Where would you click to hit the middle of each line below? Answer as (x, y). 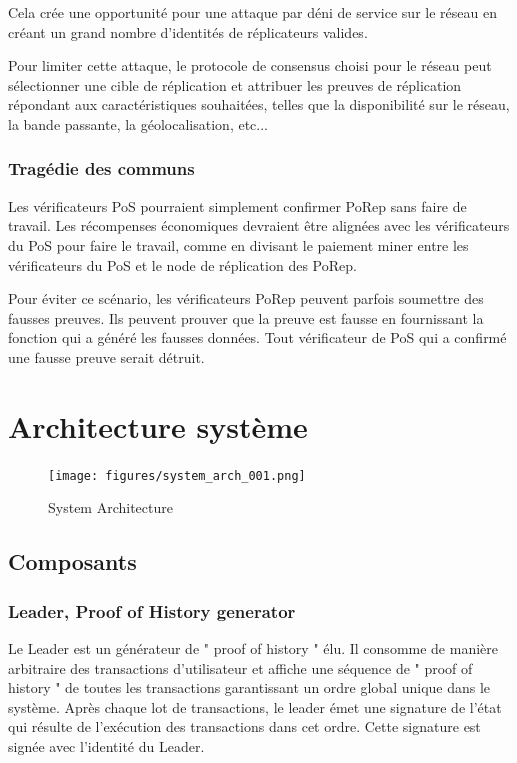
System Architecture (110, 507)
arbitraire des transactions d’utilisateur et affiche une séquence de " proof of (240, 667)
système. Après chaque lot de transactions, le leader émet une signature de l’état (255, 706)
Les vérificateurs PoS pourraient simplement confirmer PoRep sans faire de (237, 205)
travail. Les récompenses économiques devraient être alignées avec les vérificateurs (259, 225)
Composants (72, 561)
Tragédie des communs (101, 168)
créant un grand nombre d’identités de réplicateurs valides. (188, 31)
